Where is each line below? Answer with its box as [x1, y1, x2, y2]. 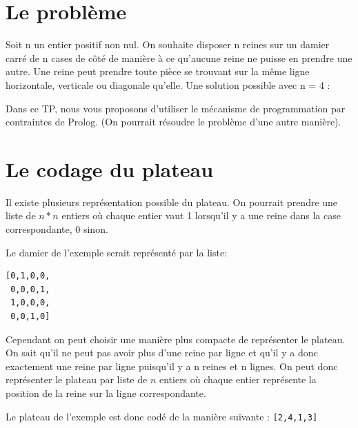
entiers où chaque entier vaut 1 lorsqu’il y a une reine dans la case [61, 208, 341, 223]
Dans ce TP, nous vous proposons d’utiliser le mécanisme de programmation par [6, 101, 346, 115]
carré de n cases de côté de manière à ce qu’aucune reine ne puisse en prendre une [6, 50, 352, 65]
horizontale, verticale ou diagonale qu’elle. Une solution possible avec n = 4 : [6, 77, 330, 92]
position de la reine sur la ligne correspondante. [6, 385, 206, 400]
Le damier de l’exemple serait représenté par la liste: [6, 245, 228, 259]
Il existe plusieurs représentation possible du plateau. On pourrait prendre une [6, 194, 338, 209]
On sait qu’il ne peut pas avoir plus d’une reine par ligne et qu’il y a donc [6, 345, 318, 360]
